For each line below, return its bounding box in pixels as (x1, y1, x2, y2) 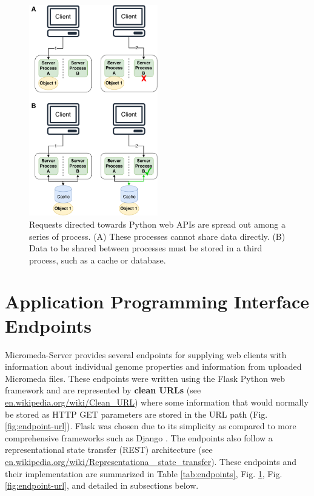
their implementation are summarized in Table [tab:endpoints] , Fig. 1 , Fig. (5, 467, 282, 480)
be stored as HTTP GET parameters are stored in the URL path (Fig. (5, 407, 268, 420)
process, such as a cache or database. (29, 253, 166, 266)
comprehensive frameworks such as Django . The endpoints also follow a (5, 431, 273, 444)
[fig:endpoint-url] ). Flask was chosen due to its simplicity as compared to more (5, 420, 296, 432)
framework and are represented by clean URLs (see (5, 384, 201, 396)
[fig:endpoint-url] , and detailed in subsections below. (5, 479, 199, 492)
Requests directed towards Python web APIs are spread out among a (29, 217, 286, 230)
